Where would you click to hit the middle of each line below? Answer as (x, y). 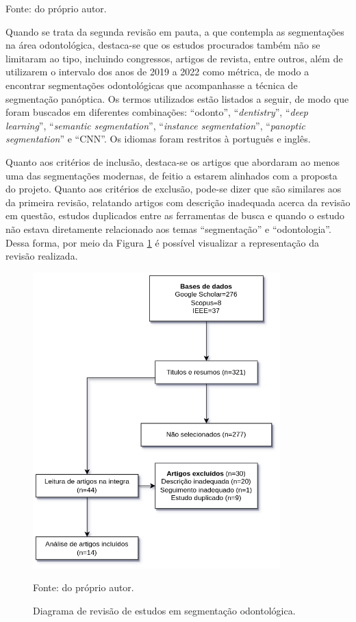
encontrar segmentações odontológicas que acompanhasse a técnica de (152, 85)
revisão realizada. (42, 256)
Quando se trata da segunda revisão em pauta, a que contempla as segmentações (175, 31)
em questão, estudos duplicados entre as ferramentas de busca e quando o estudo (175, 215)
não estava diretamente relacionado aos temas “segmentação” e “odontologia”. (168, 228)
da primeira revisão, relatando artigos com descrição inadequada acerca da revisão (178, 202)
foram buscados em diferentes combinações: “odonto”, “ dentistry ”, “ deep (157, 112)
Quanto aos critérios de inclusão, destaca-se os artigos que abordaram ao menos (173, 161)
